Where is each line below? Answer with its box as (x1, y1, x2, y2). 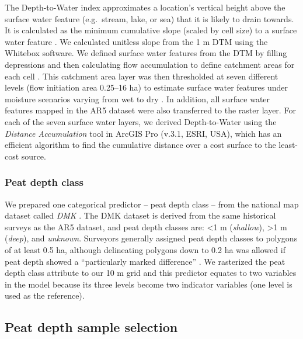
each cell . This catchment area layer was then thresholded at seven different (5, 70, 278, 82)
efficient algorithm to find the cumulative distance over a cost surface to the (5, 139, 276, 151)
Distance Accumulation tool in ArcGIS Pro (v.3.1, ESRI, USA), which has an (5, 127, 282, 139)
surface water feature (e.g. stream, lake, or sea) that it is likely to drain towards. (5, 12, 294, 25)
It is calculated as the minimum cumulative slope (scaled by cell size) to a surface (5, 24, 297, 36)
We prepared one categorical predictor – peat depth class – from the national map (5, 198, 299, 210)
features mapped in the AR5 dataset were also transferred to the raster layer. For (5, 104, 296, 116)
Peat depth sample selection (5, 318, 178, 336)
